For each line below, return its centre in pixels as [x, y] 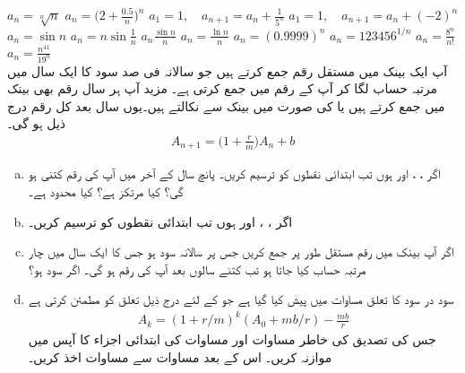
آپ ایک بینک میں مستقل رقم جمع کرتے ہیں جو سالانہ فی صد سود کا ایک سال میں [228, 70]
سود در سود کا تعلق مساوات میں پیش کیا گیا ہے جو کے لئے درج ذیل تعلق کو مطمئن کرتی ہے [241, 299]
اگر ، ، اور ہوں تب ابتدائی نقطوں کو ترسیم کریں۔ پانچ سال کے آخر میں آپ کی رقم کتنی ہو [234, 173]
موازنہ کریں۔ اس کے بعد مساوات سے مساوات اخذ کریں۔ [180, 356]
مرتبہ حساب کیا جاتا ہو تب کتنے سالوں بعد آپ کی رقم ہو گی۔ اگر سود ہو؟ [197, 269]
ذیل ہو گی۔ [37, 123]
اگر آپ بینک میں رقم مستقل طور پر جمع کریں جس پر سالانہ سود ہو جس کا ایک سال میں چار [241, 252]
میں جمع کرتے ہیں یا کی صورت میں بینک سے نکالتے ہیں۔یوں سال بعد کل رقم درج [226, 105]
